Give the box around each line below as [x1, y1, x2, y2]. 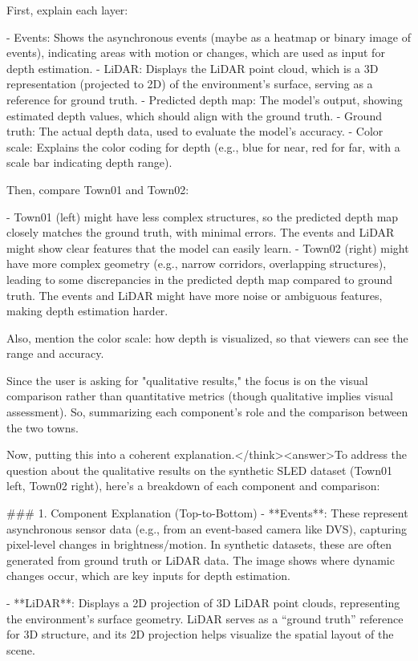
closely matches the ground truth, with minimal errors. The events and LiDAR [6, 224, 395, 241]
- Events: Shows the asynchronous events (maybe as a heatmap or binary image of [6, 28, 411, 45]
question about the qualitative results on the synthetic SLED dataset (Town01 [6, 461, 392, 478]
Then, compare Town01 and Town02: [6, 180, 189, 197]
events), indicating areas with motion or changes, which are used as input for [6, 44, 385, 61]
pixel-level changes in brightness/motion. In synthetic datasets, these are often [6, 536, 392, 553]
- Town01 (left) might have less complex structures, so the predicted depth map [6, 208, 399, 225]
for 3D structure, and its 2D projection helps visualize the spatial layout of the [6, 626, 394, 643]
